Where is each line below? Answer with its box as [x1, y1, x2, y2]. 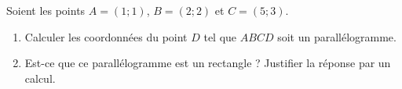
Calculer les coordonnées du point [24, 28, 188, 44]
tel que [203, 28, 237, 44]
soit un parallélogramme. [277, 28, 397, 44]
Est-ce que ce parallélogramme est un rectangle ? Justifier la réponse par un [24, 55, 391, 71]
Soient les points [6, 2, 86, 18]
